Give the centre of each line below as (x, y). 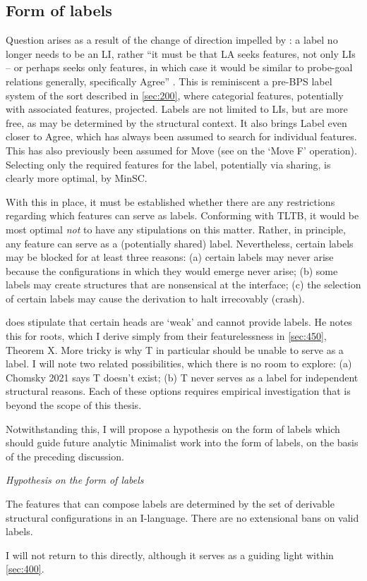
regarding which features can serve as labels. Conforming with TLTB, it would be (182, 215)
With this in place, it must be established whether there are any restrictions (170, 201)
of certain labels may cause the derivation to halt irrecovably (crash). (155, 298)
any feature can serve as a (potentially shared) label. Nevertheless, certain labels (180, 243)
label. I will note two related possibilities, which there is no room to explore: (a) (179, 363)
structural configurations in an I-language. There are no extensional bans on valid (182, 517)
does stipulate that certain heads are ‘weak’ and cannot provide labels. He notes (179, 322)
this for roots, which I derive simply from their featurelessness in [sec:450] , (166, 336)
